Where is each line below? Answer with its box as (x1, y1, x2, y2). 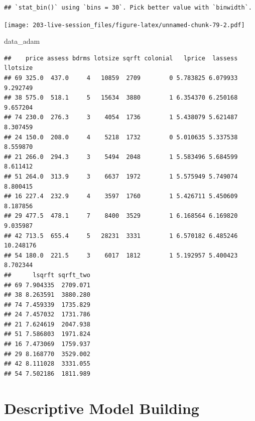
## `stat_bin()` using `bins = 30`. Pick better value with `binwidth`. (4, 4, 252, 11)
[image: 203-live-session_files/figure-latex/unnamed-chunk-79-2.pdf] (4, 21, 245, 29)
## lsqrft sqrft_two (4, 271, 90, 279)
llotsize (4, 64, 33, 72)
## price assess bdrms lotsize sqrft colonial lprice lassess (4, 54, 238, 62)
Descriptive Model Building (4, 397, 199, 418)
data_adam (4, 36, 40, 46)
